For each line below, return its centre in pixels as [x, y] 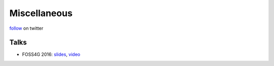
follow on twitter [26, 28]
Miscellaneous [41, 13]
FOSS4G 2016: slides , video [51, 54]
